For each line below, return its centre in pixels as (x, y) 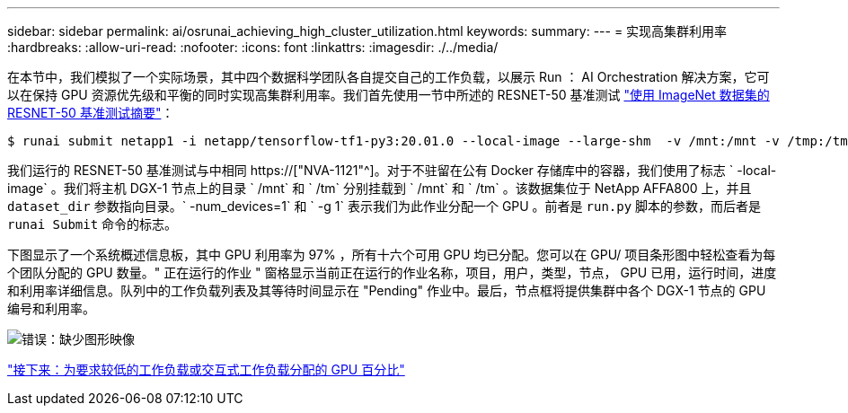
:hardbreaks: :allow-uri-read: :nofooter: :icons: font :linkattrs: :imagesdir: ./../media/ (253, 47)
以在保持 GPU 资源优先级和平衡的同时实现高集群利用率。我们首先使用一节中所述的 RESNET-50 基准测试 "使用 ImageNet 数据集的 (389, 95)
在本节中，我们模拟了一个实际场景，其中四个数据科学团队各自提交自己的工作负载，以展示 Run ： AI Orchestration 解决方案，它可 (389, 77)
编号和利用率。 (51, 308)
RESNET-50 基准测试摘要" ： (91, 113)
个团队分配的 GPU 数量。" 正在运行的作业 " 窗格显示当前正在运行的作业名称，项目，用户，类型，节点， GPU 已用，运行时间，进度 (392, 272)
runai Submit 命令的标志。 (93, 224)
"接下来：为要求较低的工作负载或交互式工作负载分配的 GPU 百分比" (206, 369)
